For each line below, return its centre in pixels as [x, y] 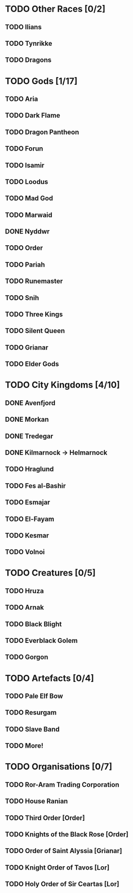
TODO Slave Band [32, 729]
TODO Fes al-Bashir [35, 486]
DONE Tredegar [29, 436]
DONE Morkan [27, 419]
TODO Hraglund [30, 469]
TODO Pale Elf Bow [34, 696]
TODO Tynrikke [29, 43]
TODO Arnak [25, 608]
